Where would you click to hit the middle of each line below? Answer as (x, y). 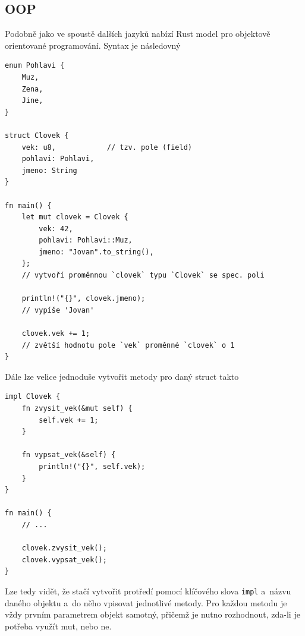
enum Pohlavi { (35, 66)
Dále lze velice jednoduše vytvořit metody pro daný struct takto (122, 376)
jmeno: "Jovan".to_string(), (96, 252)
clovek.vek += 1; (56, 334)
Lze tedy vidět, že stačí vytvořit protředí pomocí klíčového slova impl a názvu (148, 591)
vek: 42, (56, 229)
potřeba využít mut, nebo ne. (58, 626)
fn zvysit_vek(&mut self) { (77, 409)
